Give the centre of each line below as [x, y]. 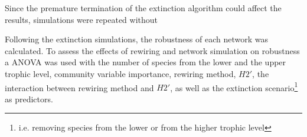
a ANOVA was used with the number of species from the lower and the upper [146, 62]
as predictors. [29, 98]
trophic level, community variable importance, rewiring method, [120, 73]
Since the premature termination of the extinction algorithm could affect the [143, 8]
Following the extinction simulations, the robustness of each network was [136, 39]
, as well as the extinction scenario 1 [234, 86]
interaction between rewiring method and [79, 87]
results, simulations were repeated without [81, 19]
